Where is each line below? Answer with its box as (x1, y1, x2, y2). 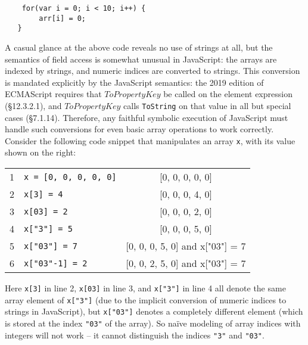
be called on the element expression (163, 88, 293, 100)
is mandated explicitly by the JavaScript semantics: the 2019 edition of (5, 76, 264, 88)
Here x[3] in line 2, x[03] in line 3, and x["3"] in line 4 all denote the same (5, 282, 286, 294)
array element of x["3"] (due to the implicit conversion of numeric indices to (5, 293, 287, 306)
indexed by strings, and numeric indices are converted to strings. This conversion (5, 64, 300, 77)
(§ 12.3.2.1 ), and (5, 99, 62, 111)
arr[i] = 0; (39, 14, 86, 23)
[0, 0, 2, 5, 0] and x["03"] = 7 (126, 256, 246, 271)
